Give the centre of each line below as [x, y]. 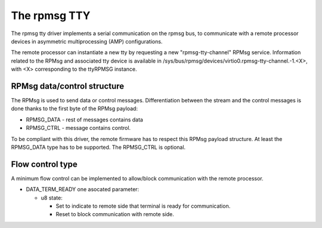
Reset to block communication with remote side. [115, 214]
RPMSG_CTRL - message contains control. [78, 128]
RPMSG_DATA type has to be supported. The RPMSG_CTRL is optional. [98, 147]
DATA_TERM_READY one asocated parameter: [83, 189]
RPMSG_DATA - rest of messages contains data [84, 120]
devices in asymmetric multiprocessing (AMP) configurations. [87, 41]
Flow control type [44, 164]
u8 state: [52, 198]
